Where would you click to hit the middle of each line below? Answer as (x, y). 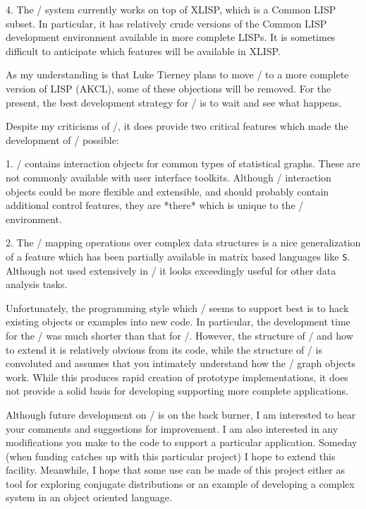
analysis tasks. (37, 284)
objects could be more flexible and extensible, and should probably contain (167, 191)
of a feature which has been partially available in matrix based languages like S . (178, 256)
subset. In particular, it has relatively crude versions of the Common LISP (166, 23)
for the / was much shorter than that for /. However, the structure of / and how (179, 335)
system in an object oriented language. (89, 497)
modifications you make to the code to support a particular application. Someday (182, 442)
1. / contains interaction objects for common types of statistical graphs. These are (183, 163)
